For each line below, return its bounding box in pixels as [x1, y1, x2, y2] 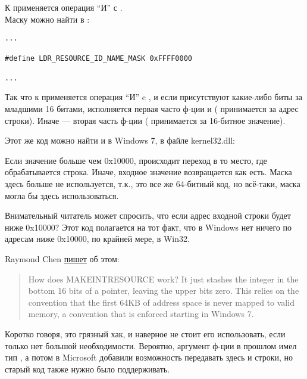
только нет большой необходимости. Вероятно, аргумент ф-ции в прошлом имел [5, 339, 297, 352]
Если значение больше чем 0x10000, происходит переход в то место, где [5, 154, 267, 166]
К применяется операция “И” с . [5, 1, 123, 13]
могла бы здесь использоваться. [5, 189, 119, 201]
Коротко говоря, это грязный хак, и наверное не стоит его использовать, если [5, 327, 286, 340]
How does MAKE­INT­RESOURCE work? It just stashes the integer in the [28, 272, 299, 285]
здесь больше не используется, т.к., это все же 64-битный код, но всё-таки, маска [5, 178, 300, 190]
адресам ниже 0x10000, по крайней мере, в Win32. [5, 232, 190, 245]
